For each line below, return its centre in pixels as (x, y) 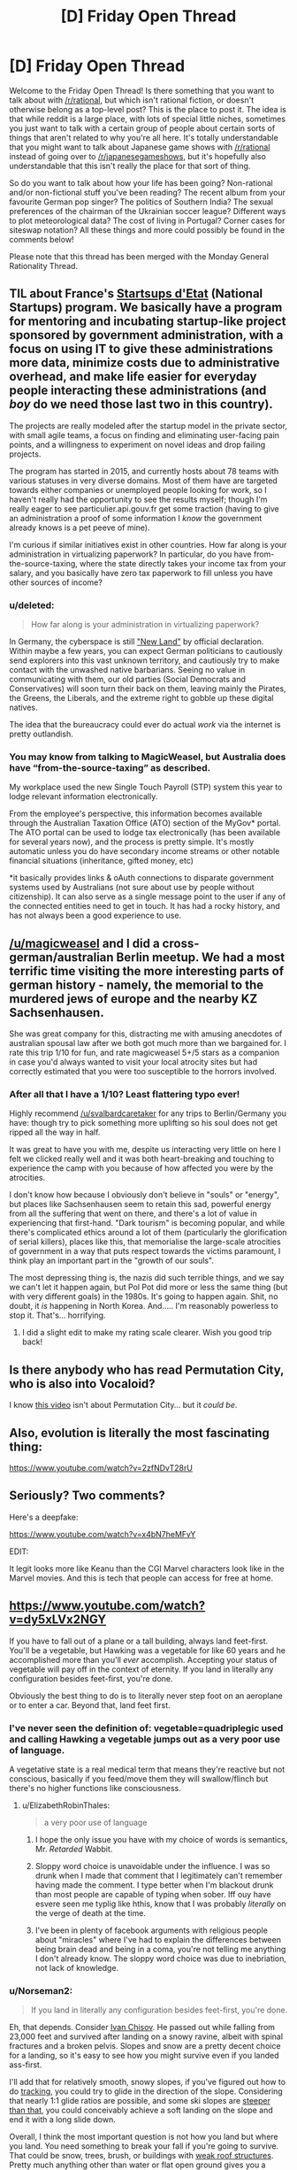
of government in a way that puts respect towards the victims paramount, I (145, 1251)
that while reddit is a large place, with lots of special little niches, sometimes (147, 119)
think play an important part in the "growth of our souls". (112, 1261)
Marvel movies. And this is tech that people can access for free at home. (141, 1578)
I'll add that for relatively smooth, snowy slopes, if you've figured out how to (147, 2082)
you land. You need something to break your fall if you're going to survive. (144, 2146)
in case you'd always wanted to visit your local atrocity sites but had (133, 1062)
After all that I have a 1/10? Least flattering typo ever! (125, 1095)
